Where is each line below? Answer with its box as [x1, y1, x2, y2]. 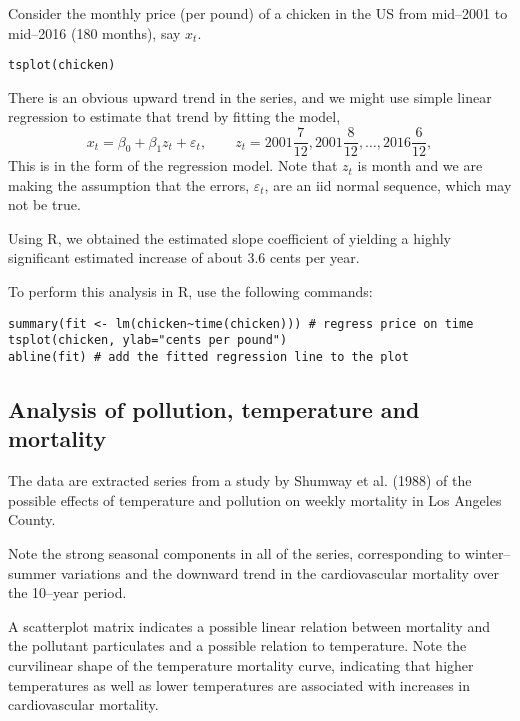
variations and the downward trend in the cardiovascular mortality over [60, 562, 499, 583]
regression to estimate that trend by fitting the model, [8, 106, 341, 127]
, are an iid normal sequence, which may [264, 174, 512, 195]
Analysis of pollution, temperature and [8, 394, 420, 425]
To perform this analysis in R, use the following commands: [8, 281, 373, 302]
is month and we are [357, 155, 483, 176]
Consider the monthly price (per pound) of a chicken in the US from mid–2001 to [8, 3, 508, 23]
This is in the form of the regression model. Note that [8, 155, 338, 176]
